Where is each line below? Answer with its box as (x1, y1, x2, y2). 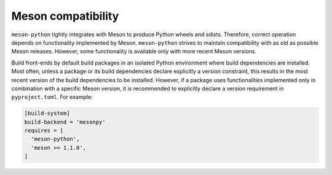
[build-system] (24, 110, 70, 117)
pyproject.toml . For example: (11, 93, 93, 101)
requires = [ (24, 127, 64, 134)
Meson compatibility (11, 9, 119, 23)
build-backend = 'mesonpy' (24, 119, 106, 125)
